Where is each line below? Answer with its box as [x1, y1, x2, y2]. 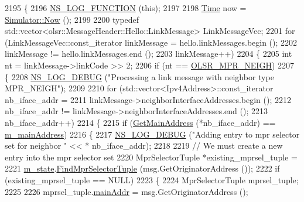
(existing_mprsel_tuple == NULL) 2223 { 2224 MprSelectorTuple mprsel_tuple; [5, 173, 299, 186]
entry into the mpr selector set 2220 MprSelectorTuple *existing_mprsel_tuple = [5, 150, 298, 163]
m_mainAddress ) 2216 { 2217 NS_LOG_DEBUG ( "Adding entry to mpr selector [5, 128, 300, 140]
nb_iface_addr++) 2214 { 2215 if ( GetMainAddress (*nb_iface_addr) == [5, 116, 276, 128]
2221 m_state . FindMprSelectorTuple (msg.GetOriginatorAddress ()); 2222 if [5, 162, 280, 174]
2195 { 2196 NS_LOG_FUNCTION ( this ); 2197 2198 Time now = [5, 2, 247, 13]
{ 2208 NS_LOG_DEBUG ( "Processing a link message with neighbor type [5, 70, 274, 83]
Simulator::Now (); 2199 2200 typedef [5, 13, 139, 25]
